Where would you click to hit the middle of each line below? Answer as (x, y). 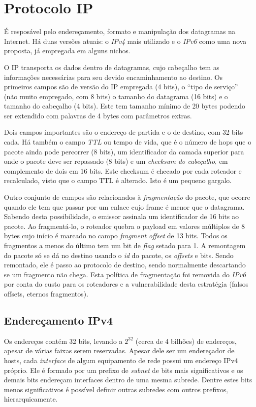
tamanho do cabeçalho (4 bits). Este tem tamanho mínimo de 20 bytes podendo (125, 106)
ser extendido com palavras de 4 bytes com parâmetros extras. (98, 115)
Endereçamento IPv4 (59, 320)
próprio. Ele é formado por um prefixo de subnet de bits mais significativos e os (124, 370)
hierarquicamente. (31, 399)
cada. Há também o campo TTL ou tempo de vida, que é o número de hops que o (128, 142)
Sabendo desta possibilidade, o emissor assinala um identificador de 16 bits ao (122, 216)
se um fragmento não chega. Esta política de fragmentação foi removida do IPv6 (125, 274)
